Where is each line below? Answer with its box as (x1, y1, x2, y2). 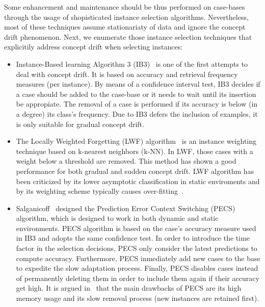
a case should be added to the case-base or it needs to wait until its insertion (16, 88, 256, 99)
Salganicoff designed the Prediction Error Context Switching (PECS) (16, 202, 235, 213)
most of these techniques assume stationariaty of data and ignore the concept (4, 21, 246, 32)
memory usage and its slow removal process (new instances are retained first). (16, 293, 259, 303)
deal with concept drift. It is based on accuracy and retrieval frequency (16, 68, 238, 79)
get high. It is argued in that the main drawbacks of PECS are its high (16, 283, 242, 293)
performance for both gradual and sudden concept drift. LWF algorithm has (16, 165, 254, 176)
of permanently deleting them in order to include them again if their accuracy (16, 272, 259, 283)
